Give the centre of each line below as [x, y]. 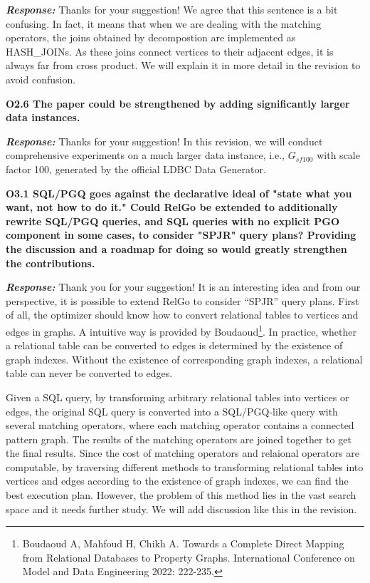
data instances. [43, 117]
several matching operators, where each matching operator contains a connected [180, 425]
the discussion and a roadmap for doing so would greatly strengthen [176, 248]
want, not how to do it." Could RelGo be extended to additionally [172, 207]
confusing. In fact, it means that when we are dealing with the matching [164, 23]
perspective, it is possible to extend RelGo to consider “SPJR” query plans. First [183, 300]
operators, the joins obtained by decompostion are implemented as [151, 37]
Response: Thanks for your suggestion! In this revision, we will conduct [164, 141]
